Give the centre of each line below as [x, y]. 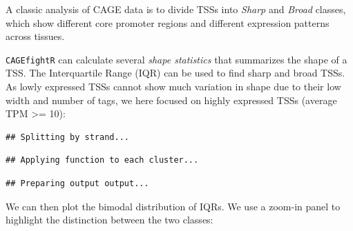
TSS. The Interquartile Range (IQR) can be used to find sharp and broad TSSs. [175, 73]
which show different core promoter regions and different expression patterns [168, 22]
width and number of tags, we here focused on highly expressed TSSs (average [171, 100]
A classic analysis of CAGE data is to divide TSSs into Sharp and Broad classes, [176, 9]
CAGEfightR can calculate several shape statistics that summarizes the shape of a [176, 59]
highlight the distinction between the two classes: [109, 220]
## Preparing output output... [77, 183]
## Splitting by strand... [67, 137]
